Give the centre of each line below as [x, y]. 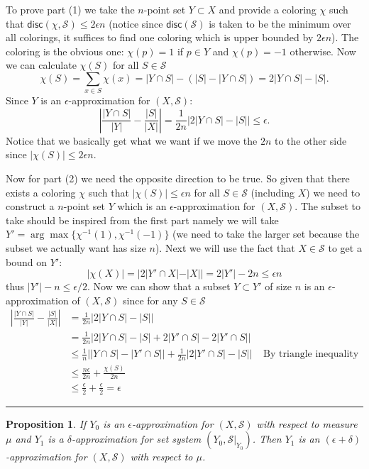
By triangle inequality [311, 354]
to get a [345, 248]
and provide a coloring [268, 9]
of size [279, 286]
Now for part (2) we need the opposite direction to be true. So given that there [178, 178]
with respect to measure [307, 423]
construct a [30, 206]
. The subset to [328, 206]
